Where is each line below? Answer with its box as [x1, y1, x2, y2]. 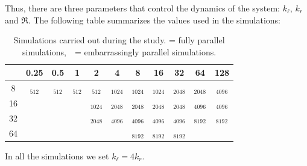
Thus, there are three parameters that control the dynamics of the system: [5, 2, 280, 14]
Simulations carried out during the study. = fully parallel [13, 34, 225, 46]
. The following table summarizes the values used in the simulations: [28, 13, 280, 26]
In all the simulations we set [5, 149, 109, 162]
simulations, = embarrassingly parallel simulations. [22, 45, 217, 58]
